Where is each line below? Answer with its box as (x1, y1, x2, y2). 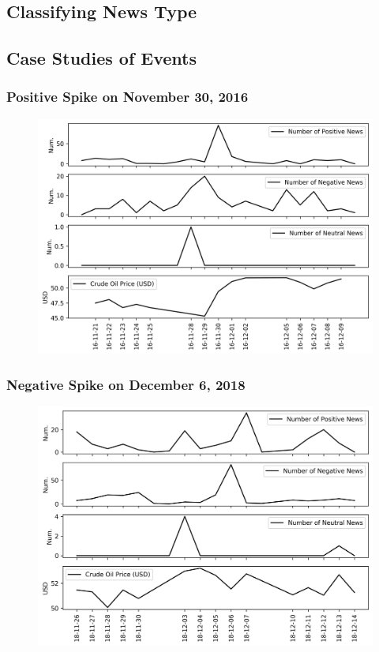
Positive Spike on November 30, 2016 (6, 87, 249, 107)
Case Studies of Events (6, 46, 197, 70)
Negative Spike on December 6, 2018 (6, 374, 246, 394)
